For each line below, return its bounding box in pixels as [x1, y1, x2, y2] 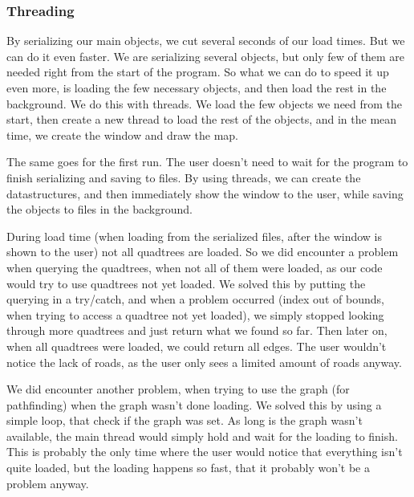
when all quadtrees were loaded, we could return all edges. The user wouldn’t [6, 337, 387, 354]
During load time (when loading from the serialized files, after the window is [6, 227, 383, 244]
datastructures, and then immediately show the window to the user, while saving [6, 185, 404, 202]
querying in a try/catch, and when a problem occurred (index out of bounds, [6, 291, 384, 308]
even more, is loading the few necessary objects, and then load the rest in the [6, 79, 387, 96]
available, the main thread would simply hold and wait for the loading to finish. [6, 427, 398, 444]
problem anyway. [6, 475, 89, 491]
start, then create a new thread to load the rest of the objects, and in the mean [6, 111, 397, 128]
